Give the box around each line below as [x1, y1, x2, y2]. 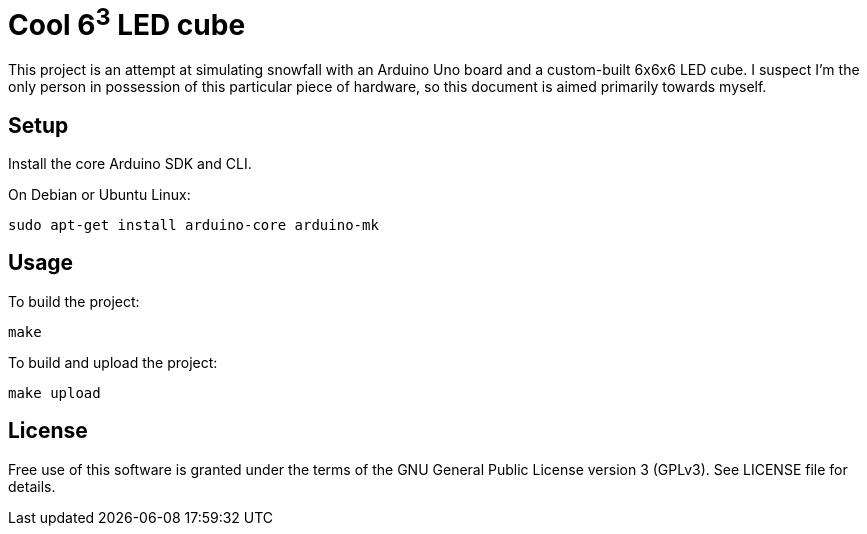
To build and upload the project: [8, 353, 218, 371]
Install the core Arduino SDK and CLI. [8, 154, 252, 172]
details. [8, 477, 56, 495]
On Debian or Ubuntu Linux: [8, 185, 191, 203]
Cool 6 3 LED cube [8, 2, 246, 43]
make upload [8, 384, 101, 401]
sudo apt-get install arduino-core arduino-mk [8, 216, 379, 233]
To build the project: [8, 292, 140, 310]
